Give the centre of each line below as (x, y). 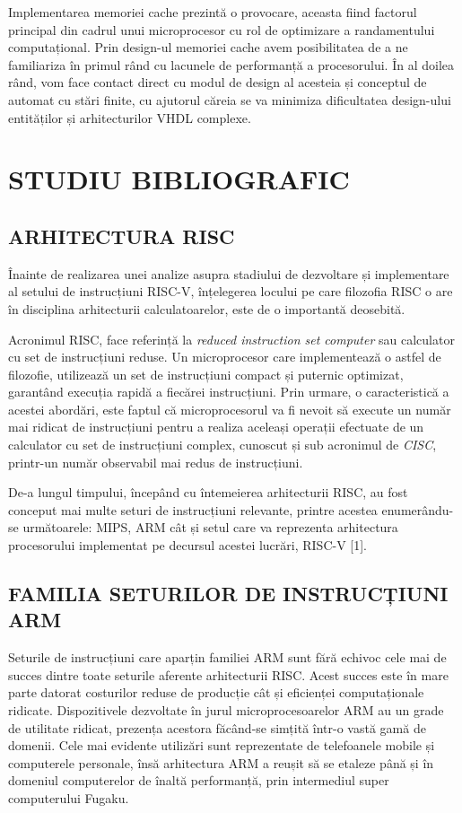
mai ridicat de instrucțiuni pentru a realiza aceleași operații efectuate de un (216, 427)
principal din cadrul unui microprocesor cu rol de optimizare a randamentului (222, 29)
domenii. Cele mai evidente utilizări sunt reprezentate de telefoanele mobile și (222, 745)
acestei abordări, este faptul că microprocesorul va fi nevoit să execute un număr (230, 409)
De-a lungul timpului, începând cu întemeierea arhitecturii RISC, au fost (208, 492)
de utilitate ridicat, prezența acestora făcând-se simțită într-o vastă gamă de (217, 727)
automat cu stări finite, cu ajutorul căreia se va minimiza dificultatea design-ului (230, 99)
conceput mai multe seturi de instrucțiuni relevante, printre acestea (193, 509)
